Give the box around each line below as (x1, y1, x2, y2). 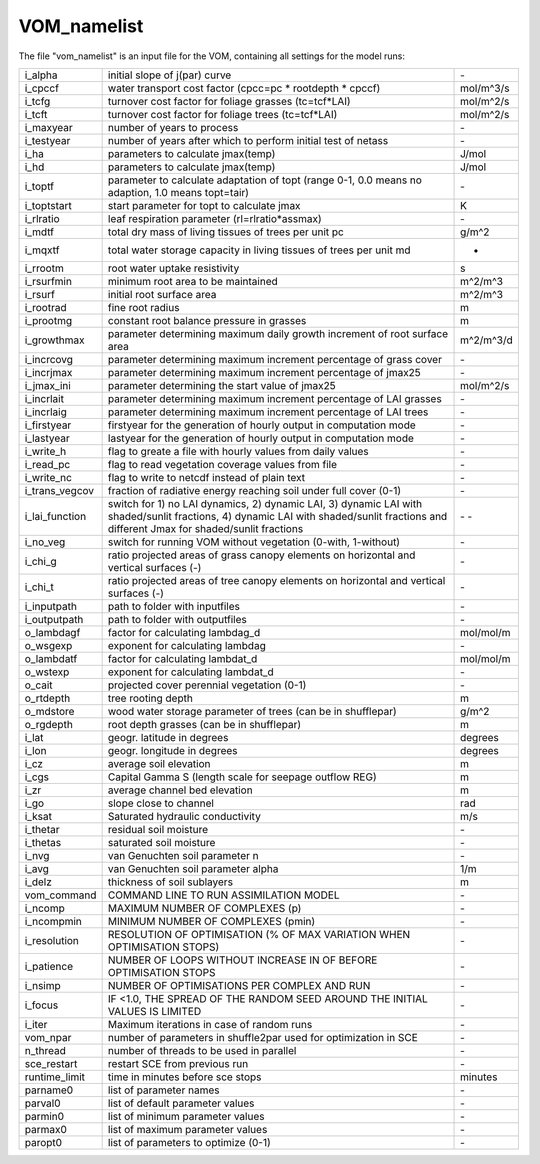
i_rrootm (24, 261, 64, 275)
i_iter (24, 1017, 48, 1031)
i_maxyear (24, 120, 74, 134)
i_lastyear (24, 431, 70, 445)
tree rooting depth (107, 691, 194, 705)
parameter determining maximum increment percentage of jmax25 (107, 365, 422, 379)
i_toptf (24, 179, 55, 193)
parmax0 (24, 1122, 67, 1136)
